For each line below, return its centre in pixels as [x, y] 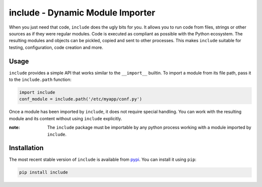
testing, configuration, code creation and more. [56, 47]
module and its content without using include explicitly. [65, 118]
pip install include [43, 172]
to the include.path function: [40, 79]
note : [15, 127]
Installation [26, 148]
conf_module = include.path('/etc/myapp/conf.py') [81, 99]
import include [37, 92]
